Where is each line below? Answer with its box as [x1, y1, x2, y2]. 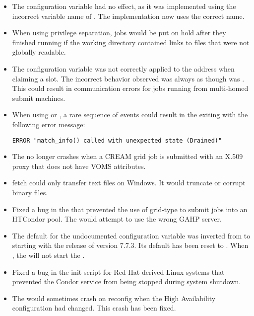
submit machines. [12, 92, 65, 103]
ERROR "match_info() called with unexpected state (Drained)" [12, 137, 222, 144]
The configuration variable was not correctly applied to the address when [12, 63, 235, 74]
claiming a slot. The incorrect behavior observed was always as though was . [12, 73, 245, 83]
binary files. [12, 187, 48, 197]
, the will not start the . [12, 249, 85, 260]
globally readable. [12, 47, 66, 57]
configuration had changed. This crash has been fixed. [12, 303, 176, 313]
